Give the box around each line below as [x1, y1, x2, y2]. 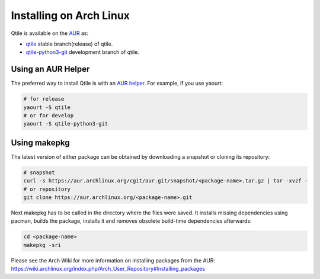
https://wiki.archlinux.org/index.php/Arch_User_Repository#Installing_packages [11, 265, 206, 272]
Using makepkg [11, 137, 70, 147]
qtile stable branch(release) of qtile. [25, 40, 113, 47]
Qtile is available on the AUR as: [11, 30, 89, 37]
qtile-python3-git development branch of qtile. [25, 49, 139, 56]
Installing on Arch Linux [11, 9, 130, 22]
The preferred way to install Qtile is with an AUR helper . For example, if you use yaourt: [11, 80, 223, 87]
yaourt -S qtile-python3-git [23, 120, 108, 127]
